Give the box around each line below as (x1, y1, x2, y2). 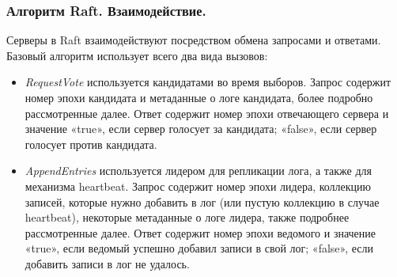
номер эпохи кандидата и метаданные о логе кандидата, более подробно (25, 89, 373, 105)
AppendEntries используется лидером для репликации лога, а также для (25, 162, 372, 179)
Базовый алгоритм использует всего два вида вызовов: (6, 47, 268, 63)
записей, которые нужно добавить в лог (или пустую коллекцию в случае (25, 193, 380, 210)
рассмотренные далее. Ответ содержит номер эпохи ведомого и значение (25, 224, 376, 241)
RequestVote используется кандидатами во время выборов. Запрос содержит (25, 74, 391, 90)
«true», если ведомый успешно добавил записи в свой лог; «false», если (25, 240, 373, 256)
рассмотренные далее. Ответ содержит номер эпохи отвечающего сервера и (25, 104, 389, 121)
